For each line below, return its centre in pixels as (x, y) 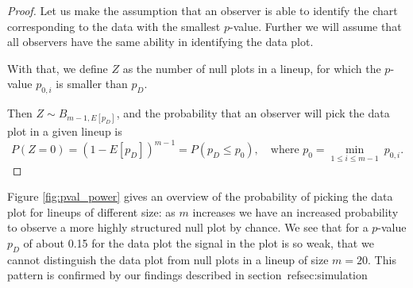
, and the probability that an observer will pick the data (253, 113)
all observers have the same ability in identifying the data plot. (160, 42)
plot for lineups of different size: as (91, 211)
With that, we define (58, 68)
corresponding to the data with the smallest (114, 26)
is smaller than (92, 84)
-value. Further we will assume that (315, 26)
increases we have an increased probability (295, 211)
